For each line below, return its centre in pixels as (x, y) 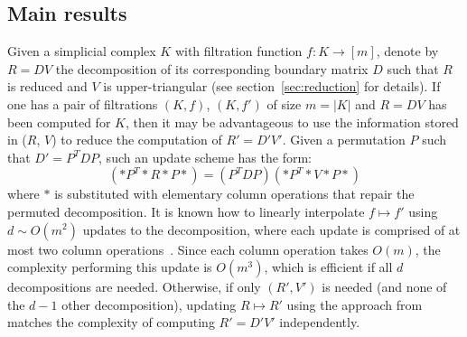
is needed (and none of (384, 287)
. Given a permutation (344, 140)
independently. (320, 322)
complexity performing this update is (110, 267)
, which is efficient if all (328, 267)
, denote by (407, 51)
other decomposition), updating (149, 304)
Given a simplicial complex (82, 51)
